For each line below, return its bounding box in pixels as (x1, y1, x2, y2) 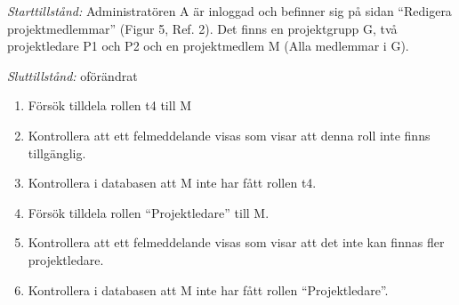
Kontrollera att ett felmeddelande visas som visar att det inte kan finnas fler (28, 233, 445, 252)
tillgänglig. (28, 143, 86, 162)
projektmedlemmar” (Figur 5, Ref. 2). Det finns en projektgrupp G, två (7, 19, 398, 37)
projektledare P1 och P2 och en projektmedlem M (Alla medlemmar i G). (7, 36, 409, 55)
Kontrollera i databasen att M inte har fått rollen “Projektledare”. (28, 280, 389, 299)
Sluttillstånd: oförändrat (7, 66, 138, 84)
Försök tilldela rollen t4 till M (28, 96, 192, 115)
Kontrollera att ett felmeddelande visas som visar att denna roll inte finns (28, 125, 431, 144)
